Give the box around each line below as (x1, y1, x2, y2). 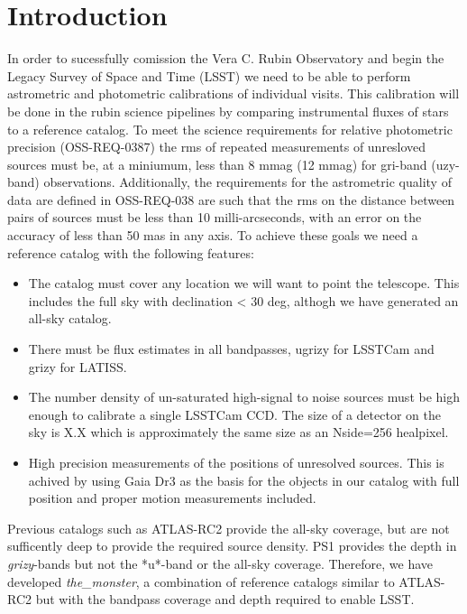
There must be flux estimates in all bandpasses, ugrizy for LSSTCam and (28, 340, 435, 358)
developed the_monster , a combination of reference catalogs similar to (7, 572, 395, 591)
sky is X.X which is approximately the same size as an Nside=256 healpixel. (28, 423, 449, 442)
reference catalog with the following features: (7, 243, 254, 262)
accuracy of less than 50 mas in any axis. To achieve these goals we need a (7, 226, 418, 245)
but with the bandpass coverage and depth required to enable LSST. (35, 590, 415, 609)
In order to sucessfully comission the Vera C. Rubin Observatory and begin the (7, 49, 444, 68)
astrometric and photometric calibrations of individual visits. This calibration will (7, 84, 460, 103)
